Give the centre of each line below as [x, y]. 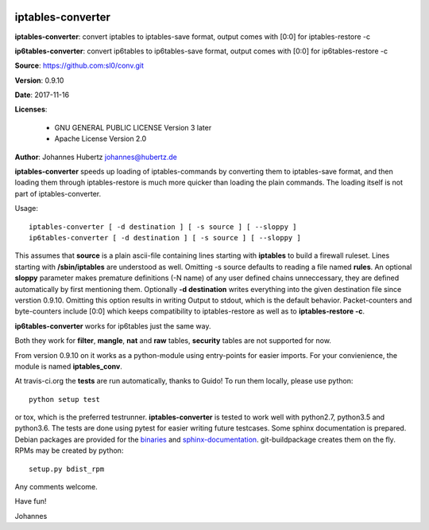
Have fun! [31, 501]
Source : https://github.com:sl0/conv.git [79, 66]
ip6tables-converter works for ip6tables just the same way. [113, 325]
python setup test [65, 399]
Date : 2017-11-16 [42, 95]
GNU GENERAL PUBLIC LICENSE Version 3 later [133, 127]
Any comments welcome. [56, 487]
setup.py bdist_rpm [67, 469]
